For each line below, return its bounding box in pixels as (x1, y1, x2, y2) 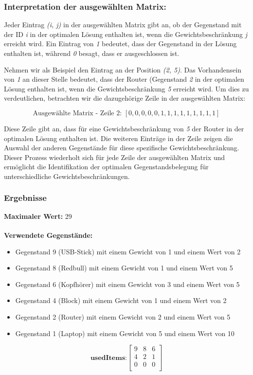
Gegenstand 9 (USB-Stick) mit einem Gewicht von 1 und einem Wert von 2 (15, 246, 241, 256)
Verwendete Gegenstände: (4, 230, 93, 240)
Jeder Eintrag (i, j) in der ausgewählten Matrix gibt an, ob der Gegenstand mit (4, 19, 242, 30)
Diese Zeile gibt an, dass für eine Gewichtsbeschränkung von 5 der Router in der (4, 123, 244, 133)
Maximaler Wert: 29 (4, 211, 72, 221)
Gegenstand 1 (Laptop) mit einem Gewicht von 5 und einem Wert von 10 (15, 328, 235, 338)
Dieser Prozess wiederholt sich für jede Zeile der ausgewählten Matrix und (4, 152, 225, 162)
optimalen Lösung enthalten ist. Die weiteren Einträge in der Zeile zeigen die (4, 133, 233, 143)
